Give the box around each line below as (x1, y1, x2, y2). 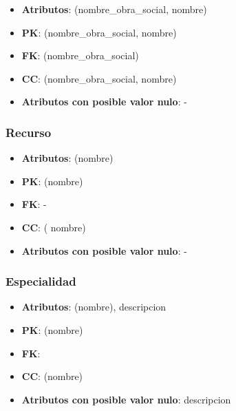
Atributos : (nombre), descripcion (21, 299, 167, 314)
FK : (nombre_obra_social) (21, 48, 139, 63)
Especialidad (6, 273, 76, 290)
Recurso (6, 123, 52, 140)
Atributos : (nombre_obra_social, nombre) (21, 2, 207, 16)
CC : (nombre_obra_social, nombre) (21, 71, 177, 85)
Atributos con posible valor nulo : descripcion (21, 392, 231, 406)
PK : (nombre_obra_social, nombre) (21, 25, 177, 39)
